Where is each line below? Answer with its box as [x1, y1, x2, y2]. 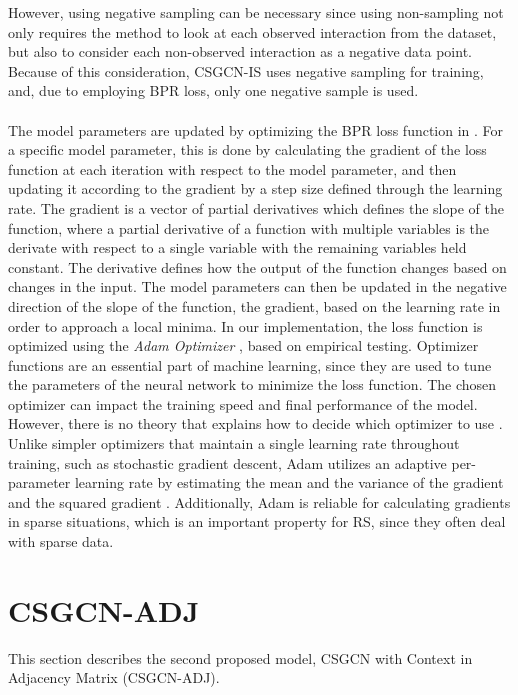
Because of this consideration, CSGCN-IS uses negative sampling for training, [8, 60, 484, 81]
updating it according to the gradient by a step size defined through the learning [8, 178, 503, 199]
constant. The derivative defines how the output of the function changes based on [8, 256, 507, 277]
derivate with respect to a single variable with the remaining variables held [8, 237, 467, 258]
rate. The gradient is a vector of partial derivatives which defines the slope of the [8, 197, 504, 218]
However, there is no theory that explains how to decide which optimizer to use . [8, 413, 503, 434]
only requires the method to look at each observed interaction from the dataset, [8, 21, 497, 42]
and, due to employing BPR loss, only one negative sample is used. [8, 80, 419, 101]
